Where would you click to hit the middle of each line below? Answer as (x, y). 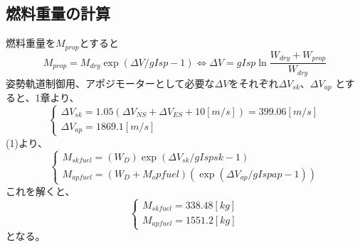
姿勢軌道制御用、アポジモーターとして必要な (110, 83)
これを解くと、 (41, 191)
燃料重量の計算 (58, 13)
